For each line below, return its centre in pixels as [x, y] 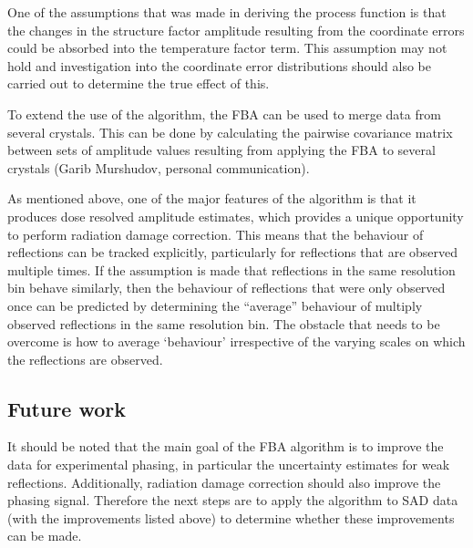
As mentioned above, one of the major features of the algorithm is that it [212, 198]
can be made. [45, 536]
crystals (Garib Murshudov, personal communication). [159, 167]
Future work [67, 408]
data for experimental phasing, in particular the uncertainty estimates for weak [229, 465]
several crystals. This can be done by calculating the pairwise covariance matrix [230, 132]
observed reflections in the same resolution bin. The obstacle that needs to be [224, 323]
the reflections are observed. [85, 359]
